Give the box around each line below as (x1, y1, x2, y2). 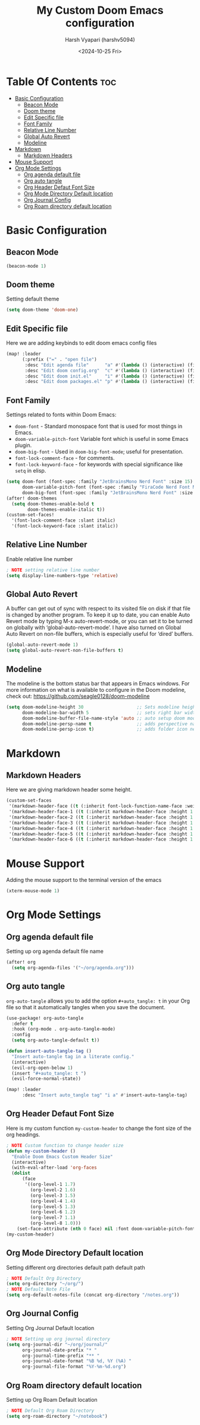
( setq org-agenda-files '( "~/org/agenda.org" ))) (11, 965, 135, 971)
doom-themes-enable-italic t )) (27, 506, 105, 513)
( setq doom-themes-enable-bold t (11, 501, 95, 507)
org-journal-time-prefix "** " (21, 1353, 100, 1359)
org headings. (6, 1130, 40, 1138)
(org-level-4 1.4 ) (30, 1198, 76, 1204)
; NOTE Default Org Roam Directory (6, 1408, 95, 1414)
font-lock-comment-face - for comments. (14, 455, 115, 462)
